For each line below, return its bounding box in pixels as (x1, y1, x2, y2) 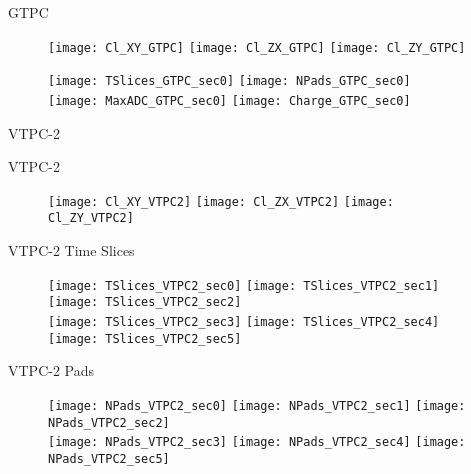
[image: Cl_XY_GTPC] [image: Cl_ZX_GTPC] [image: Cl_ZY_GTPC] (48, 40, 466, 55)
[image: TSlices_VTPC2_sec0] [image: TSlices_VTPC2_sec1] (48, 278, 440, 293)
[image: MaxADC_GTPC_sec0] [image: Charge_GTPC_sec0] (48, 93, 411, 108)
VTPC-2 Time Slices (8, 240, 135, 261)
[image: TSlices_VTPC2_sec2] (48, 295, 242, 310)
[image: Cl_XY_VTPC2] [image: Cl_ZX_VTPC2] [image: (48, 194, 394, 209)
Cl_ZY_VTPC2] (48, 211, 134, 226)
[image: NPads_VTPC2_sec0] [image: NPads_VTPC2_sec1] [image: (48, 398, 466, 413)
